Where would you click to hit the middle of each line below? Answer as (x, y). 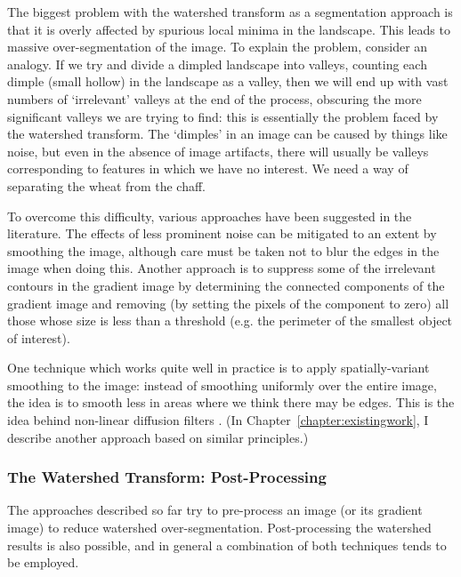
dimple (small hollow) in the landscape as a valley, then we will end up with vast (228, 81)
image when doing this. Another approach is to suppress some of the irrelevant (222, 268)
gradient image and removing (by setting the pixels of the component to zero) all (228, 303)
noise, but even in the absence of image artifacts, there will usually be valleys (218, 151)
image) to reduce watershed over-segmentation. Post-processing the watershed (219, 528)
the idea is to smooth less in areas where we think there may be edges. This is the (231, 402)
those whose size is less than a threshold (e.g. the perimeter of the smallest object (230, 321)
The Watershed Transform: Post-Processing (167, 477)
